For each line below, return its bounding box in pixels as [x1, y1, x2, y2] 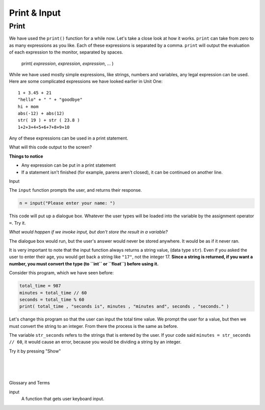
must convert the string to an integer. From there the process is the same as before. [9, 323, 179, 329]
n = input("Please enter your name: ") [19, 201, 115, 206]
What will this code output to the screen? [9, 144, 92, 150]
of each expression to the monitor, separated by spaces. [9, 49, 124, 55]
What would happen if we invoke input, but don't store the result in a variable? [9, 229, 168, 235]
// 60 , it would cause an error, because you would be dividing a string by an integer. [9, 339, 182, 345]
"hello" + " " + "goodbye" [18, 97, 83, 103]
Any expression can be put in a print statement [21, 162, 116, 168]
